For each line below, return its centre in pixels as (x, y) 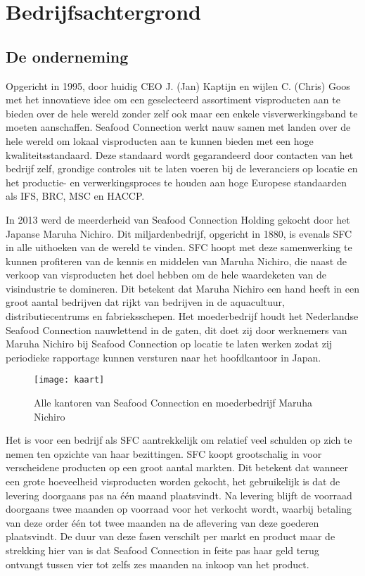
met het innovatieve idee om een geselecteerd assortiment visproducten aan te (173, 100)
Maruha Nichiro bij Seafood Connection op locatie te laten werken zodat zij (169, 344)
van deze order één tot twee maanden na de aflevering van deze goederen (162, 522)
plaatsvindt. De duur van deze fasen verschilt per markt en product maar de (171, 536)
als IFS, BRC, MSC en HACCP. (75, 196)
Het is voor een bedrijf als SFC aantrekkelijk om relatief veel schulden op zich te (179, 440)
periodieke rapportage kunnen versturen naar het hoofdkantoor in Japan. (164, 357)
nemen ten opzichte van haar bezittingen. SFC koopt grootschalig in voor (164, 453)
